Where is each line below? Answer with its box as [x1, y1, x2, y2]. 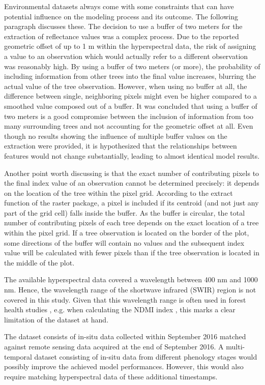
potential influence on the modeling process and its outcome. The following [4, 11, 238, 21]
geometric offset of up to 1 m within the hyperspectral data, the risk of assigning [4, 41, 256, 51]
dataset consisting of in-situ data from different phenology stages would [34, 351, 257, 362]
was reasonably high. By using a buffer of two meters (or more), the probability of [4, 61, 260, 71]
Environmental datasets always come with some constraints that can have [4, 1, 234, 11]
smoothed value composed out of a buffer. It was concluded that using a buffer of [4, 100, 257, 111]
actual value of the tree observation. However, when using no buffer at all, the [4, 80, 247, 91]
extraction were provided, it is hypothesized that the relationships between [4, 140, 237, 151]
